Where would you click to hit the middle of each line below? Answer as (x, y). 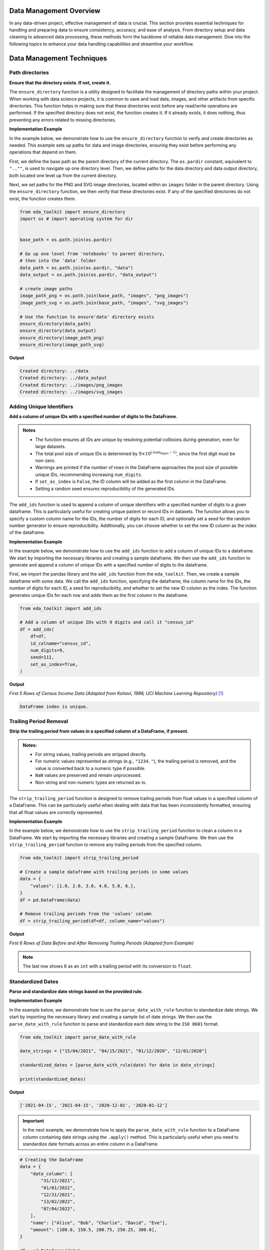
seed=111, (42, 657)
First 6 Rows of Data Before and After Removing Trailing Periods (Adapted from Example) (101, 943)
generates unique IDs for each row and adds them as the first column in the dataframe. (99, 595)
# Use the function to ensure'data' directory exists (87, 317)
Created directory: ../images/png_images (71, 385)
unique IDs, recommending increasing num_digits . (89, 474)
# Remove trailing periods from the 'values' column (86, 914)
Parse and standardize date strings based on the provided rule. (76, 991)
